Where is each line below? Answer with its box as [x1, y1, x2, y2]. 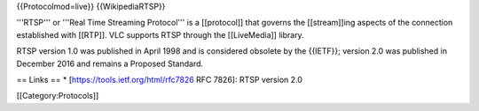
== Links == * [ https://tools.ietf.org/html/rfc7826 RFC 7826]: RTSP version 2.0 [16, 74, 303, 85]
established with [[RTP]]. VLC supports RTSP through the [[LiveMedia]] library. [16, 29, 305, 40]
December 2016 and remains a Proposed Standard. [16, 58, 204, 69]
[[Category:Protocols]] [16, 91, 99, 101]
